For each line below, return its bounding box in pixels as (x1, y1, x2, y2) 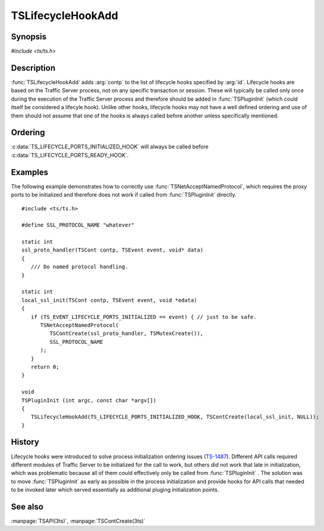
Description (11, 63, 56, 73)
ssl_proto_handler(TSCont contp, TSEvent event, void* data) (21, 247, 203, 253)
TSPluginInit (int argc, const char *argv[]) (21, 397, 157, 403)
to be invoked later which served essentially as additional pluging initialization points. (11, 486, 219, 493)
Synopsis (11, 32, 47, 42)
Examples (11, 167, 49, 177)
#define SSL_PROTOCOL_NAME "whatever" (21, 222, 135, 229)
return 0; (30, 364, 59, 370)
